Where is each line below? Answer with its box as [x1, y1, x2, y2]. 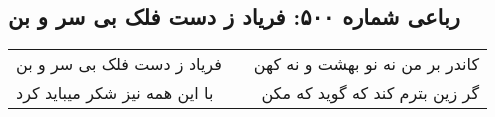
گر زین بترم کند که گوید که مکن [261, 81, 480, 105]
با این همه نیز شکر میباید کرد [16, 81, 214, 105]
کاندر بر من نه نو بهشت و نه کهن [253, 52, 480, 76]
